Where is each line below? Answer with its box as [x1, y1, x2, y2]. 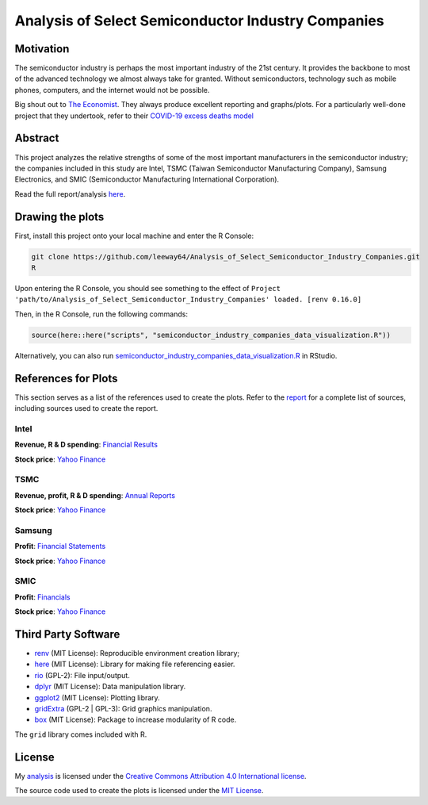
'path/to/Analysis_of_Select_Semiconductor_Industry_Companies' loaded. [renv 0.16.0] [14, 295, 362, 305]
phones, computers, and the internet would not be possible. [14, 85, 210, 94]
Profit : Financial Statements [14, 542, 106, 551]
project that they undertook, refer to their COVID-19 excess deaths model [14, 111, 254, 121]
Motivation [14, 42, 70, 56]
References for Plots [14, 371, 118, 385]
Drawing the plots [14, 210, 105, 224]
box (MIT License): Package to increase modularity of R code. [34, 715, 237, 725]
